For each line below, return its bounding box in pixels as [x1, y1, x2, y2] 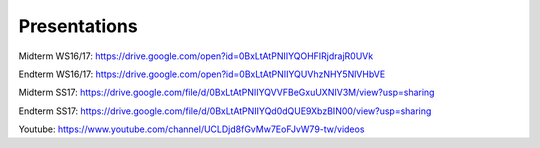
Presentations [18, 15, 139, 37]
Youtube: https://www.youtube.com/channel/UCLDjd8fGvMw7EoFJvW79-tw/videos [18, 123, 365, 135]
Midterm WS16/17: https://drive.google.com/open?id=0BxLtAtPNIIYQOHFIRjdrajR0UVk [18, 50, 374, 62]
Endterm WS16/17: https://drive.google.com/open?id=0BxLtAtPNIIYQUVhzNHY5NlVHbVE [18, 68, 386, 80]
